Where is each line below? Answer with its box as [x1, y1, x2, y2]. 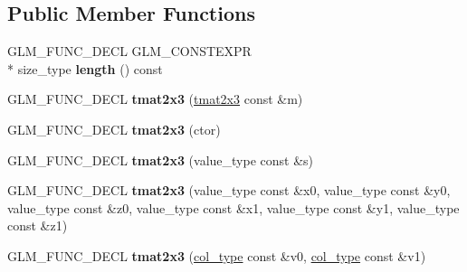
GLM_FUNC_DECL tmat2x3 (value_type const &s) [7, 150, 314, 169]
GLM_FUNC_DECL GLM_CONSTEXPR [7, 42, 252, 61]
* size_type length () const [7, 59, 163, 78]
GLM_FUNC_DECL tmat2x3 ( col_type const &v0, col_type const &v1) [7, 246, 426, 265]
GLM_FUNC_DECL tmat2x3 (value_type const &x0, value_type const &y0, [7, 181, 451, 200]
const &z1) [7, 216, 68, 235]
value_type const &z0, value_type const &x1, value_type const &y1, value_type [7, 198, 460, 217]
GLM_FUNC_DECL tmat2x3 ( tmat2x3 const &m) [7, 89, 303, 108]
